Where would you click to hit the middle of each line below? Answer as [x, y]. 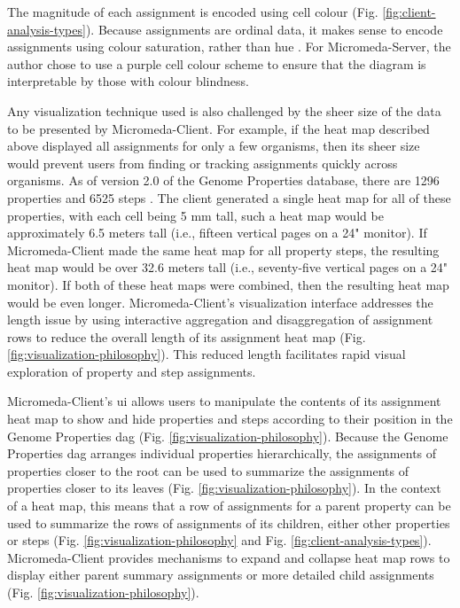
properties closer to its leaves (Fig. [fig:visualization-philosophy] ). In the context [224, 488]
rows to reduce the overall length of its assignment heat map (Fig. [187, 336]
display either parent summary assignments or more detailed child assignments [221, 575]
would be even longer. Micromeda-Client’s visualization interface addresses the [220, 302]
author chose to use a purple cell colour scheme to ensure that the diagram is [217, 63]
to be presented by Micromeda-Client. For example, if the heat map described [218, 128]
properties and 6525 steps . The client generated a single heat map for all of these [229, 197]
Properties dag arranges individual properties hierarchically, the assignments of [222, 453]
